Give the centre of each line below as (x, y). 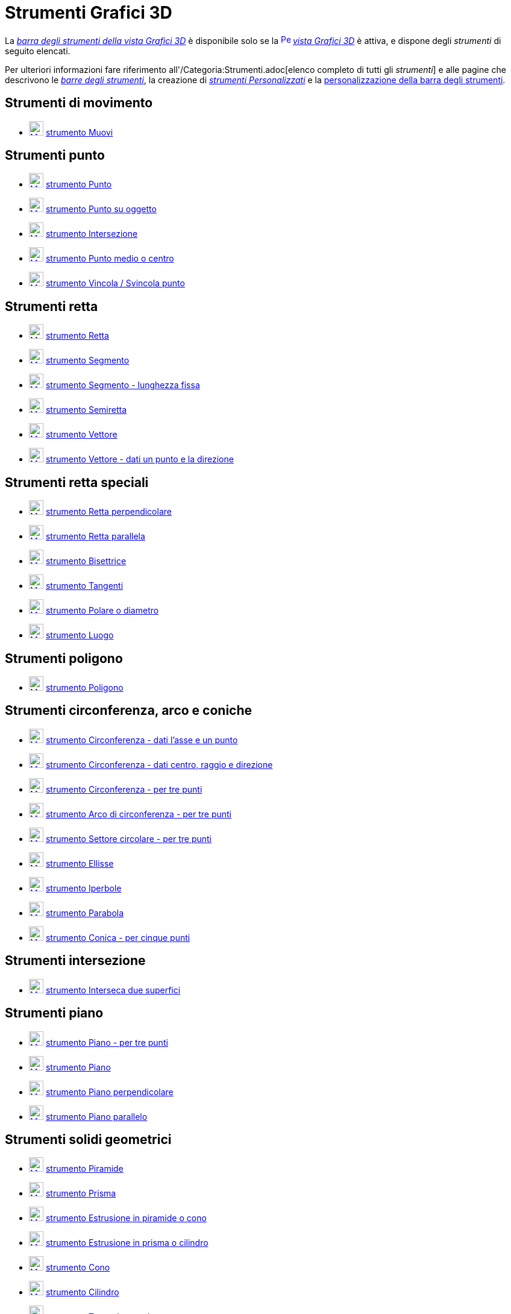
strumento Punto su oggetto (101, 209)
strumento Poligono (84, 687)
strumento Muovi (79, 132)
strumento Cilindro (82, 1292)
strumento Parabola (85, 913)
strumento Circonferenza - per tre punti (124, 789)
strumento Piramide (84, 1169)
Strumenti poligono (64, 658)
